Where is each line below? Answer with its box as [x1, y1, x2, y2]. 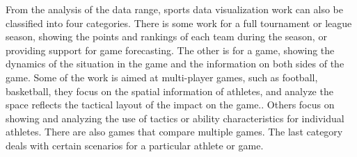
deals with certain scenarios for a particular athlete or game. [6, 138, 264, 152]
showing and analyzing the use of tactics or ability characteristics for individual [6, 110, 344, 125]
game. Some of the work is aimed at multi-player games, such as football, [6, 69, 318, 84]
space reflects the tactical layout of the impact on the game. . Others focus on [6, 97, 335, 112]
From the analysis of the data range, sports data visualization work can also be [6, 2, 343, 16]
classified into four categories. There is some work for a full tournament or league [6, 15, 352, 30]
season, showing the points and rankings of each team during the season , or [6, 29, 327, 44]
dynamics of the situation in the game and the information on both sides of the [6, 56, 344, 71]
